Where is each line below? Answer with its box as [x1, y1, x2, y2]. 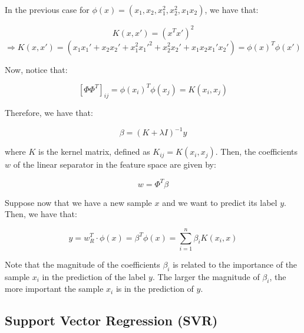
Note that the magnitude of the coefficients [5, 258, 160, 270]
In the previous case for [5, 4, 90, 15]
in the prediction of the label [42, 270, 146, 282]
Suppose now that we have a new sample [5, 196, 152, 208]
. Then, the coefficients [215, 145, 298, 158]
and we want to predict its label [162, 196, 277, 208]
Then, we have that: [5, 208, 77, 220]
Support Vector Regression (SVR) [5, 311, 218, 329]
